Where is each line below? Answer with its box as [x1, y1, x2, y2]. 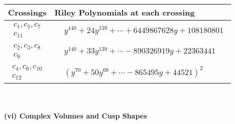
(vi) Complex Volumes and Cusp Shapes [4, 110, 147, 121]
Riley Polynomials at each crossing [54, 6, 195, 18]
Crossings [8, 6, 47, 18]
